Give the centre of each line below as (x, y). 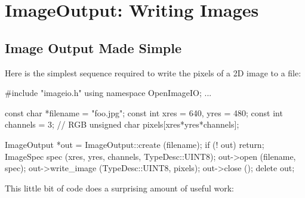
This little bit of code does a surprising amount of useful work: (119, 188)
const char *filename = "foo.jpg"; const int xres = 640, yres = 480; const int (144, 112)
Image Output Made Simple (93, 47)
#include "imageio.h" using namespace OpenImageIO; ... (108, 93)
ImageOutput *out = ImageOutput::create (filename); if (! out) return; (135, 144)
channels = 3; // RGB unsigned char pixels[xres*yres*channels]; (122, 124)
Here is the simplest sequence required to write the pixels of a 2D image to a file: (153, 72)
